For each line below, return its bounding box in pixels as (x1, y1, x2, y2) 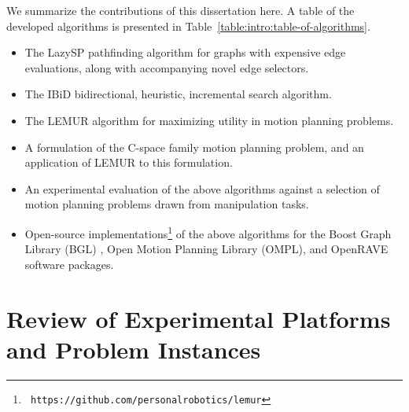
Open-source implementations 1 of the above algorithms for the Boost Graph (24, 223, 392, 241)
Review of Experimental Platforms (6, 302, 391, 334)
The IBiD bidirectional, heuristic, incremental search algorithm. (24, 86, 332, 102)
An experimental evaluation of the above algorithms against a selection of (24, 180, 380, 197)
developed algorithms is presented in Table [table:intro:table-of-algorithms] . (6, 17, 370, 34)
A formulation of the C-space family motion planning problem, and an (24, 138, 364, 155)
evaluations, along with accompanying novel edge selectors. (24, 59, 309, 75)
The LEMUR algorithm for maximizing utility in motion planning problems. (24, 112, 394, 128)
